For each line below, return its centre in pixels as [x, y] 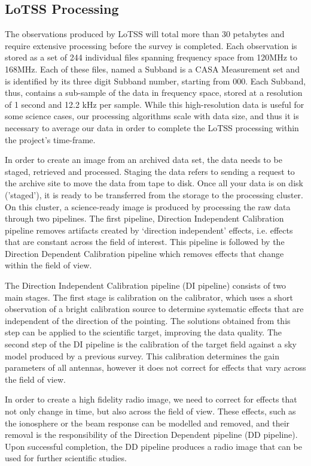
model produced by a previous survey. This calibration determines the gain [142, 355]
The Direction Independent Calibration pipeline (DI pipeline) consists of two [146, 285]
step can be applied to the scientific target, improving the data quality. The [144, 332]
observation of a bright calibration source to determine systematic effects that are [154, 309]
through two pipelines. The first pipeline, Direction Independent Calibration [144, 218]
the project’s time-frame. [50, 139]
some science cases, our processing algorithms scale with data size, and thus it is [152, 116]
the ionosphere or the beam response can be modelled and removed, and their [147, 423]
